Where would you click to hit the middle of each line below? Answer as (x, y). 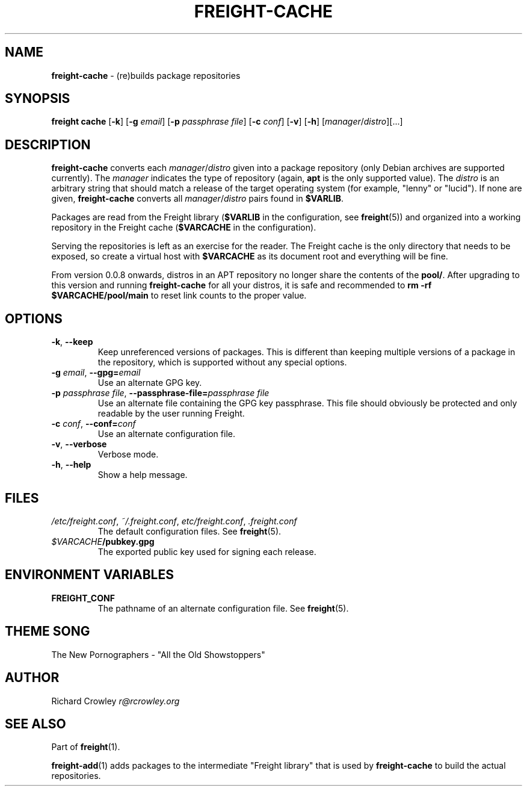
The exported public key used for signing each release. (207, 551)
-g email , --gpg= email (96, 373)
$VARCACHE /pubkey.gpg (103, 541)
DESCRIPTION (48, 144)
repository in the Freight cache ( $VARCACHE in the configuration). (184, 228)
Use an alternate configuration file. (166, 434)
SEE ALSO (35, 724)
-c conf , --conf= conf (94, 424)
